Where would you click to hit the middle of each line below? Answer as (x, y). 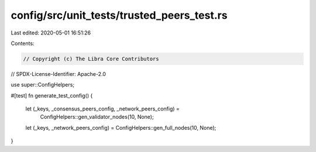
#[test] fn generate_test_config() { (52, 95)
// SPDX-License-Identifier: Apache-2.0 (59, 74)
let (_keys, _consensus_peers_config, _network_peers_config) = (102, 109)
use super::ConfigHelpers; (43, 85)
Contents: (23, 43)
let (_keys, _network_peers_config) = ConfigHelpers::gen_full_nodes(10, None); (121, 127)
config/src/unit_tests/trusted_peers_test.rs (119, 15)
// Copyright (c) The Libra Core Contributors (91, 59)
